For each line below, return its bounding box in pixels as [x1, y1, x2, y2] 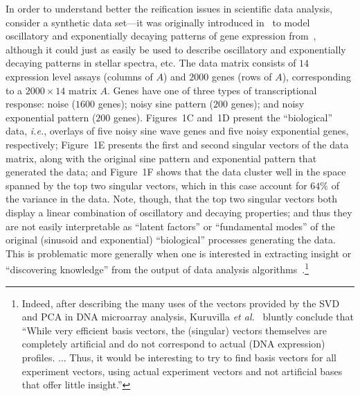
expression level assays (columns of [6, 69, 153, 83]
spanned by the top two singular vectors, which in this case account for [6, 178, 307, 192]
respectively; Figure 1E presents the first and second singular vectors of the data [6, 137, 349, 151]
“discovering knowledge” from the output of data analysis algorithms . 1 [6, 260, 309, 276]
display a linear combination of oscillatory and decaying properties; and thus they [6, 205, 352, 219]
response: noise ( [6, 96, 75, 111]
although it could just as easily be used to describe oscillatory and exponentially [6, 42, 346, 56]
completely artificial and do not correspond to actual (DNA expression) [21, 336, 325, 351]
